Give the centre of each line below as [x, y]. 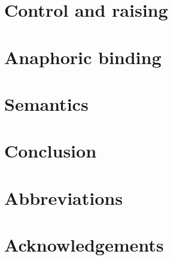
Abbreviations [63, 197]
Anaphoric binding [83, 57]
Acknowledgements [84, 245]
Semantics [46, 103]
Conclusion [51, 151]
